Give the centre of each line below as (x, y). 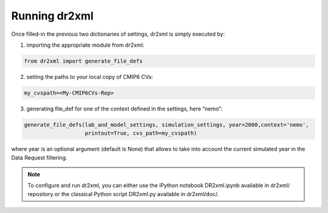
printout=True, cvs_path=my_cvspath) (141, 133)
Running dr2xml (53, 16)
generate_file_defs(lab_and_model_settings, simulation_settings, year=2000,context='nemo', (166, 125)
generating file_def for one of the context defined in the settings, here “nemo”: (125, 109)
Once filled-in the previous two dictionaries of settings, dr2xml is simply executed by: (118, 34)
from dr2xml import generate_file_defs (83, 61)
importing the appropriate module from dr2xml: (85, 45)
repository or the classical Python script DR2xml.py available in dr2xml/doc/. (123, 194)
